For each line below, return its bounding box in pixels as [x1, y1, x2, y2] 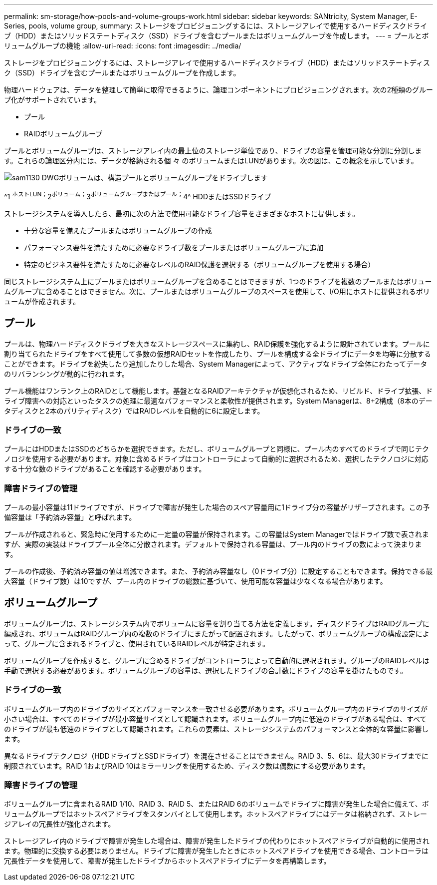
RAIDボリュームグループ [24, 129, 103, 138]
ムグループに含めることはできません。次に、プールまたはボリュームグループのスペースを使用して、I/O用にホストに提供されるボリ [4, 287, 430, 296]
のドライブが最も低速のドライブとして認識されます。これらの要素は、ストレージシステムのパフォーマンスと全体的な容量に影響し [4, 724, 429, 733]
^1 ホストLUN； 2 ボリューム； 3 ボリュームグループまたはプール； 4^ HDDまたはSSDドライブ [4, 191, 271, 201]
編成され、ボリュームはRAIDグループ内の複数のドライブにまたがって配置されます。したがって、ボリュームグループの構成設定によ [4, 629, 430, 638]
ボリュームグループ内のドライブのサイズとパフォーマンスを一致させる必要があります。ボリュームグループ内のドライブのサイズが [4, 704, 428, 713]
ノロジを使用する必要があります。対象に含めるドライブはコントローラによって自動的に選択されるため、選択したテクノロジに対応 [4, 454, 429, 463]
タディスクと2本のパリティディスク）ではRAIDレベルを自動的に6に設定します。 [4, 406, 264, 415]
